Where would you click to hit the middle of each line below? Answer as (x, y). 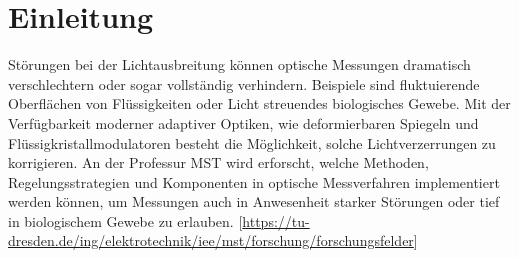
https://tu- (276, 220)
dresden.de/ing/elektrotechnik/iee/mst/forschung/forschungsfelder (211, 240)
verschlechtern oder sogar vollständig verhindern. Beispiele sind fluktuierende (244, 83)
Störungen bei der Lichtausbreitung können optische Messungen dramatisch (239, 64)
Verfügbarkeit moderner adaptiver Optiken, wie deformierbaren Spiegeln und (243, 122)
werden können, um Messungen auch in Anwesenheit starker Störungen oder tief (254, 201)
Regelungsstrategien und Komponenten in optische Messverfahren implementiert (254, 181)
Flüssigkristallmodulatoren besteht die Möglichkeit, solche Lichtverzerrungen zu (252, 142)
